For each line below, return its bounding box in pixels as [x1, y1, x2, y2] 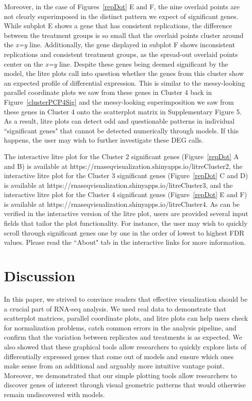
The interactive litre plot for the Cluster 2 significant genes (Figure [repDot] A [4, 151, 239, 161]
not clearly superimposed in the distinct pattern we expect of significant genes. [4, 11, 238, 21]
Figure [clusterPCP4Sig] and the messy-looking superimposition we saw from [4, 96, 234, 107]
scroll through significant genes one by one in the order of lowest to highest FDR [4, 227, 244, 237]
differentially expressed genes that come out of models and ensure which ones [4, 351, 234, 361]
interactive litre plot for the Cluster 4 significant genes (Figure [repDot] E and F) [4, 189, 247, 200]
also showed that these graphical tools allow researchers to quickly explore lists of [4, 341, 246, 351]
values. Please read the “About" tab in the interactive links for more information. [4, 237, 246, 247]
